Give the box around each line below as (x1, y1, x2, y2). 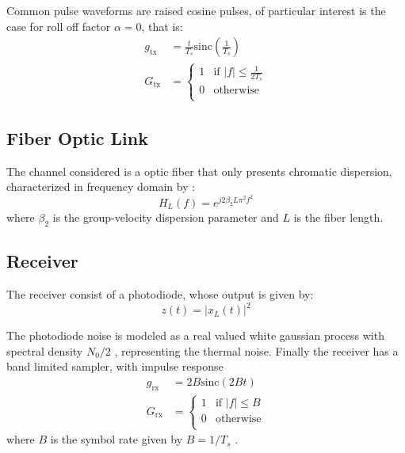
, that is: (141, 17, 183, 34)
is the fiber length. (293, 209, 384, 225)
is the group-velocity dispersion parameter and (52, 209, 279, 225)
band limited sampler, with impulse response (6, 358, 224, 375)
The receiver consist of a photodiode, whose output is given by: (6, 286, 314, 302)
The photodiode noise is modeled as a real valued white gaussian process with (6, 327, 384, 344)
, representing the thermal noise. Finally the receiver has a (114, 342, 399, 359)
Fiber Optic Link (6, 125, 148, 150)
